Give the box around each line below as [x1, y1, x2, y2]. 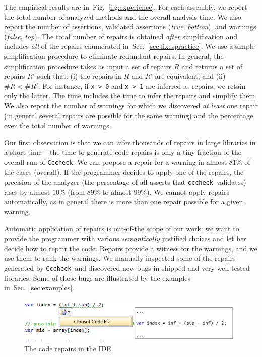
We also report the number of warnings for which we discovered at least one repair [4, 100, 258, 110]
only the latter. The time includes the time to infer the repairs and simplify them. [4, 90, 257, 101]
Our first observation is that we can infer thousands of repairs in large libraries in [4, 137, 256, 147]
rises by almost [4, 186, 50, 197]
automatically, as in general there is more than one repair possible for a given [4, 196, 243, 207]
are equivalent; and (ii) [155, 71, 226, 81]
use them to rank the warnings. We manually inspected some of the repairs [4, 253, 236, 263]
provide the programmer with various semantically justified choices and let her [4, 233, 246, 244]
